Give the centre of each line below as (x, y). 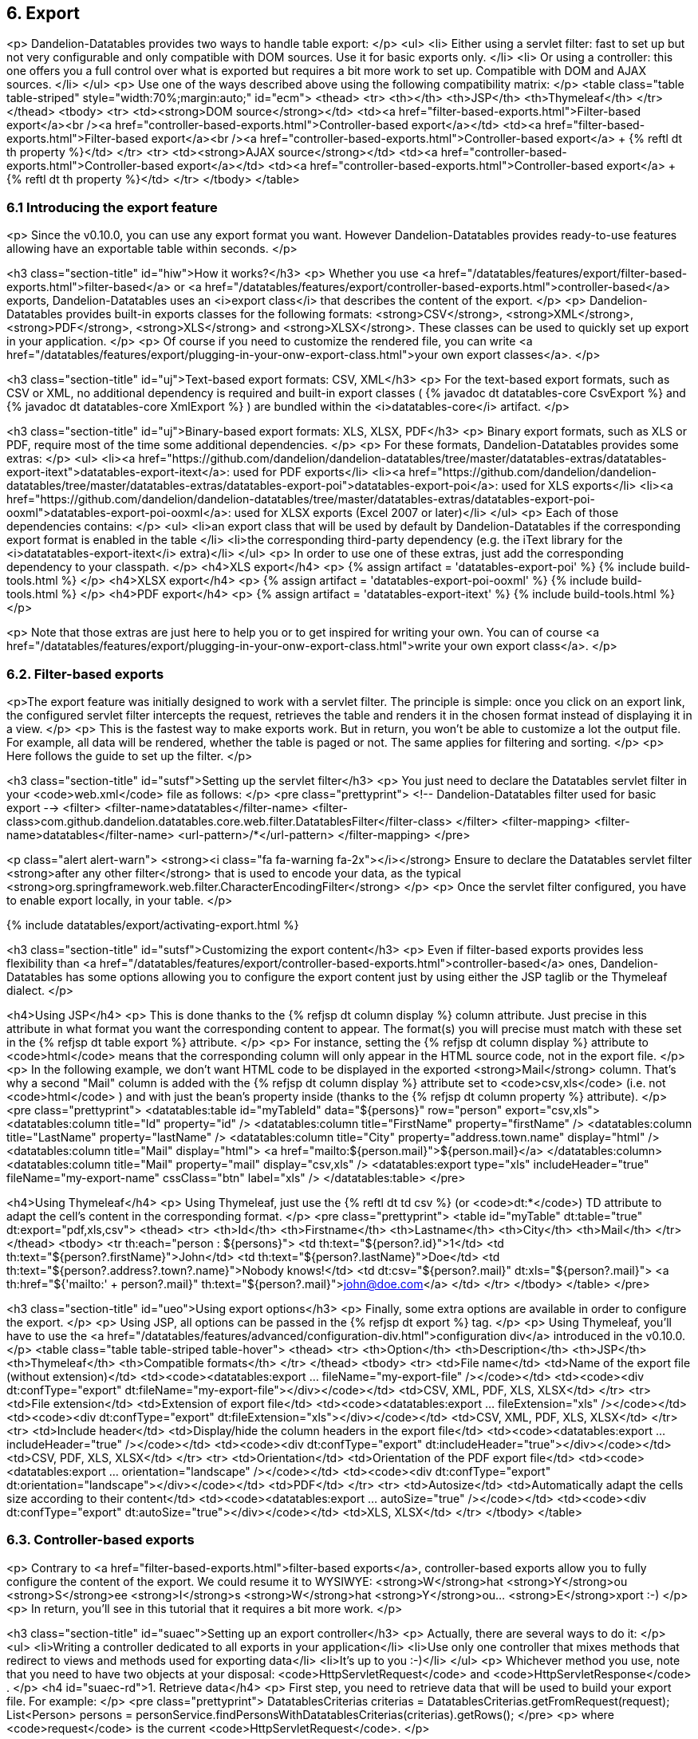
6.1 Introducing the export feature (112, 207)
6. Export (43, 13)
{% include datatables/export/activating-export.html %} (153, 925)
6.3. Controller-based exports (101, 1540)
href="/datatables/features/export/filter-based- (563, 274)
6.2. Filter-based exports (85, 674)
